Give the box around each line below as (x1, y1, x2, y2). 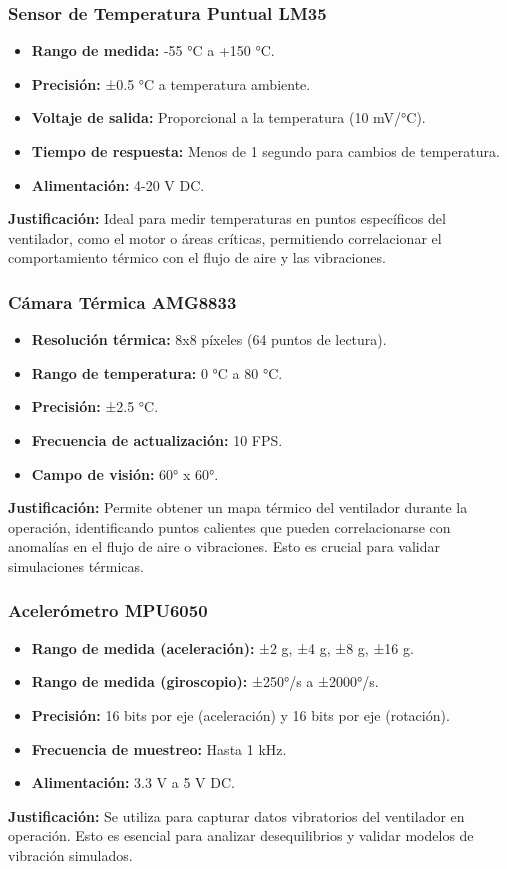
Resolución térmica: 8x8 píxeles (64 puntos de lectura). (31, 329, 387, 350)
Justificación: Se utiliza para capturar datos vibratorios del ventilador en (8, 805, 465, 826)
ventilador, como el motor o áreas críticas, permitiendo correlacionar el (8, 227, 442, 248)
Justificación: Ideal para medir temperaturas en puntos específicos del (8, 208, 446, 229)
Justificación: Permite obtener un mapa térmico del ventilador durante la (8, 497, 468, 518)
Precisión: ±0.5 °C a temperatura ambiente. (31, 73, 311, 94)
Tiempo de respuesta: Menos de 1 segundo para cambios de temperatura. (31, 141, 500, 161)
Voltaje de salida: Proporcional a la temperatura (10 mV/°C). (31, 107, 426, 128)
